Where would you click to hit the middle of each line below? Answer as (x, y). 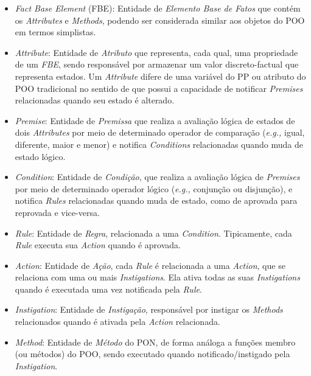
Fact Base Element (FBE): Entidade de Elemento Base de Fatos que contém (158, 8)
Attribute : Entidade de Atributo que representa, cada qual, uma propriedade (156, 52)
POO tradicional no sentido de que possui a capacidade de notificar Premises (159, 88)
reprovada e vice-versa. (57, 212)
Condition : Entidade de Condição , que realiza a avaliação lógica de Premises (157, 177)
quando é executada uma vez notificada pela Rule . (108, 289)
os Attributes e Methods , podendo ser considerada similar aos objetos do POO (160, 20)
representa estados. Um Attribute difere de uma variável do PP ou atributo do (160, 76)
